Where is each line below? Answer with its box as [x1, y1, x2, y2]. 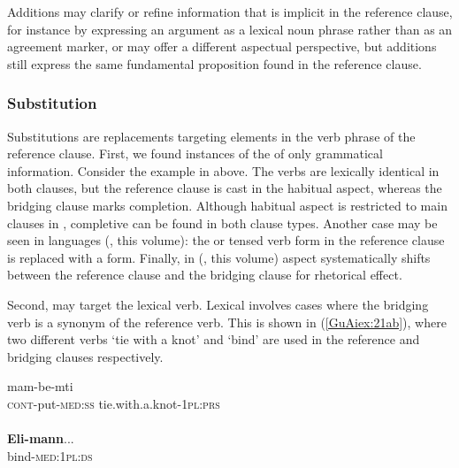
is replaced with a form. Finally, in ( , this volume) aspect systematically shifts [7, 248, 431, 266]
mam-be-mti [7, 377, 73, 395]
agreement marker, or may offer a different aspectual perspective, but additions [7, 37, 437, 56]
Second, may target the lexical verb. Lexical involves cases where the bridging [7, 295, 429, 313]
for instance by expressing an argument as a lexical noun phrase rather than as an [7, 19, 453, 38]
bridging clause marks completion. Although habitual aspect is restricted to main [7, 196, 448, 214]
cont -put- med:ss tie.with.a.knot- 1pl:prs [7, 394, 220, 412]
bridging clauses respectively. [7, 347, 164, 365]
